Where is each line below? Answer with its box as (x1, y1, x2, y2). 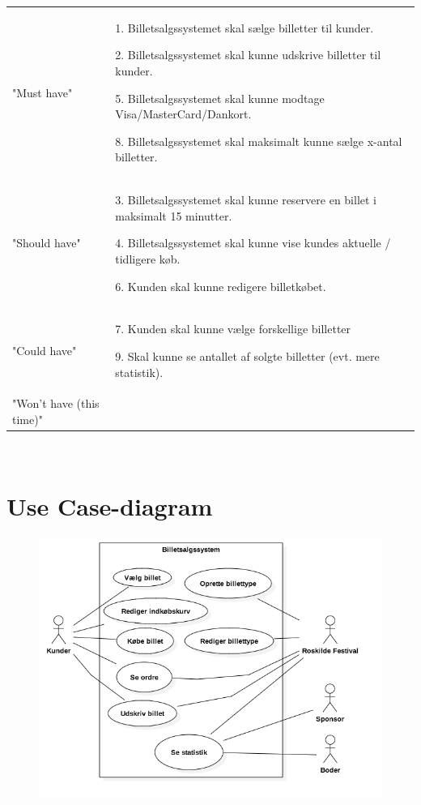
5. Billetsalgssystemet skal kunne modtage (115, 89, 325, 106)
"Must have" (12, 83, 73, 101)
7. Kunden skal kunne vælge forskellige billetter (115, 320, 351, 337)
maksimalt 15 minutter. (115, 207, 232, 224)
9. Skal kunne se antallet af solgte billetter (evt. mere (115, 347, 380, 364)
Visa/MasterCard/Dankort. (115, 105, 252, 122)
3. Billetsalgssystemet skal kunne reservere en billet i (115, 191, 377, 208)
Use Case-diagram (6, 489, 213, 522)
